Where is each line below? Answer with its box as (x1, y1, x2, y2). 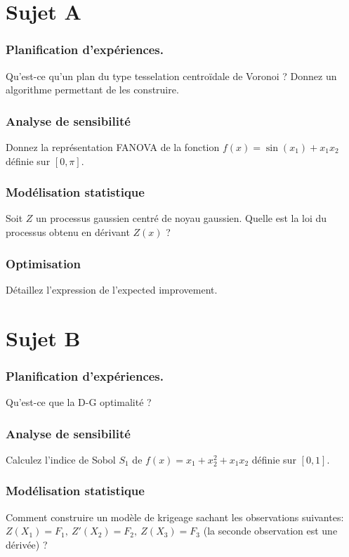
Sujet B (6, 323, 81, 352)
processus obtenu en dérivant (6, 225, 130, 239)
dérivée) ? (6, 537, 48, 551)
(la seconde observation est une (203, 523, 338, 538)
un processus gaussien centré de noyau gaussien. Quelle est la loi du (36, 211, 327, 225)
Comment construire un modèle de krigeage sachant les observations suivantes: (6, 509, 344, 524)
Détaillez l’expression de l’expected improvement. (6, 282, 218, 296)
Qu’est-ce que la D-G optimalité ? (6, 395, 152, 409)
